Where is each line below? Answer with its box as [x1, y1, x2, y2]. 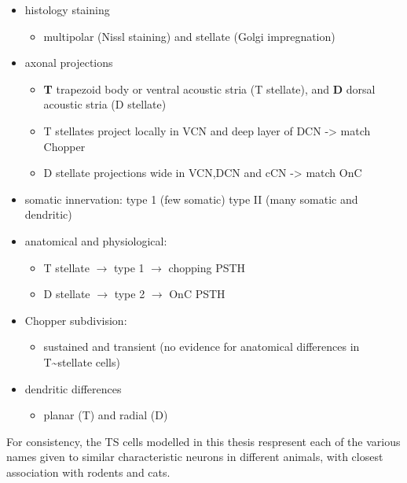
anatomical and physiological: [24, 232, 167, 249]
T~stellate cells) [43, 353, 120, 370]
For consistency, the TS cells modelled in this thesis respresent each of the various [6, 433, 401, 449]
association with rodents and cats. [6, 463, 170, 480]
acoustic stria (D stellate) [43, 96, 167, 112]
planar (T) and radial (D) [43, 407, 168, 423]
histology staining [24, 2, 110, 17]
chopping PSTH [168, 259, 246, 275]
